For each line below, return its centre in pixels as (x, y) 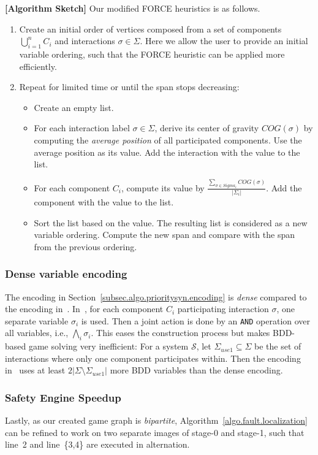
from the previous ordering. (85, 246)
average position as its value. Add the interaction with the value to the (167, 152)
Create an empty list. (74, 107)
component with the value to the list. (104, 201)
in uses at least (35, 370)
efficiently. (38, 66)
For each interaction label (82, 128)
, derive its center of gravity (207, 128)
